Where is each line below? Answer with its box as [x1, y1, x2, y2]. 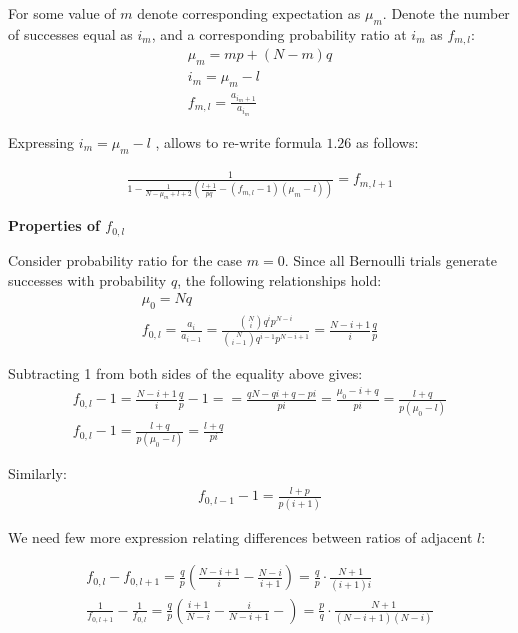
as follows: [355, 131, 419, 152]
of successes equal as [8, 23, 133, 44]
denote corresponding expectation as [137, 3, 361, 23]
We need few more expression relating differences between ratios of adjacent [8, 526, 473, 547]
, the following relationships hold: [177, 269, 382, 290]
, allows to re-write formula [155, 131, 322, 152]
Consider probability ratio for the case [8, 249, 243, 270]
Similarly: [8, 463, 67, 484]
